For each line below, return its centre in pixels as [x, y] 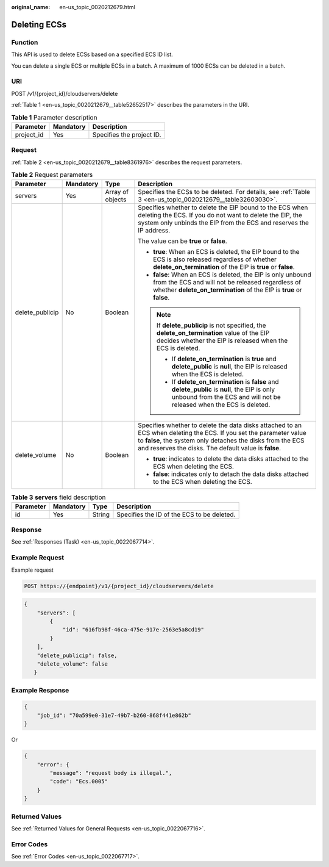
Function [25, 42]
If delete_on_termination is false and [225, 382]
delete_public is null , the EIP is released [229, 367]
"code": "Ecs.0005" [79, 782]
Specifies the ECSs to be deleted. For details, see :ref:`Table [224, 192]
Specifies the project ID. [127, 134]
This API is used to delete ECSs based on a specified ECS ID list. [92, 54]
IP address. [154, 231]
